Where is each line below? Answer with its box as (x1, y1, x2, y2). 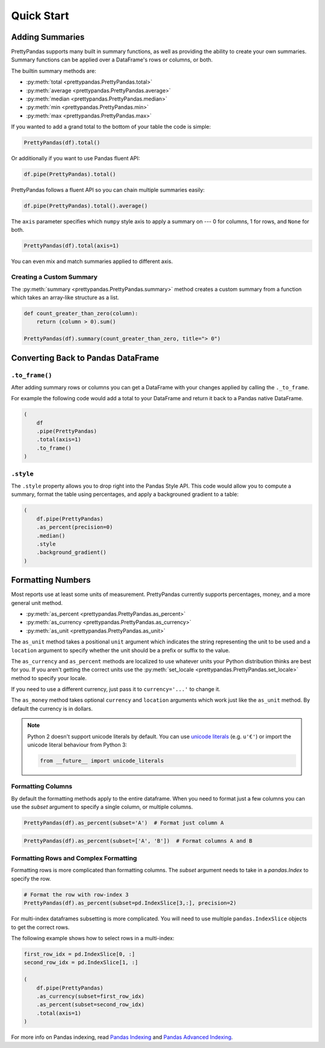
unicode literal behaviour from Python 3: (27, 741, 128, 749)
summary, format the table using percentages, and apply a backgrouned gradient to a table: (11, 491, 239, 498)
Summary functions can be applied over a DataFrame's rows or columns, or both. (11, 56, 213, 63)
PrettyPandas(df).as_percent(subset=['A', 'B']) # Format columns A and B (23, 837, 253, 844)
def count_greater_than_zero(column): (23, 310, 138, 317)
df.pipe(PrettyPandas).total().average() (23, 202, 148, 209)
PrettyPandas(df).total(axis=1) (23, 243, 120, 249)
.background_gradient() (36, 549, 107, 556)
